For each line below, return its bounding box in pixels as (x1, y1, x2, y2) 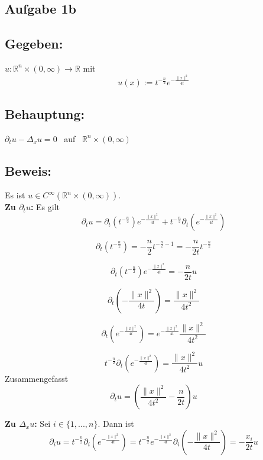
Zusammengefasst (5, 372, 69, 384)
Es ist (5, 189, 25, 201)
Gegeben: (5, 34, 63, 53)
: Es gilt (30, 201, 60, 213)
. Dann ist (98, 417, 134, 430)
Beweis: (5, 161, 52, 179)
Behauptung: (5, 104, 85, 123)
